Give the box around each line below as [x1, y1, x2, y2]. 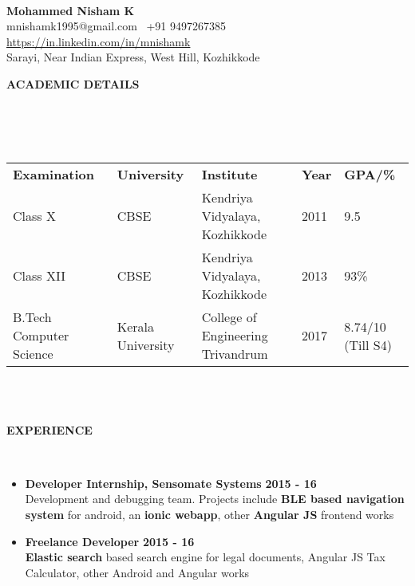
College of [201, 308, 257, 327]
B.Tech [13, 308, 52, 327]
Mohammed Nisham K [6, 2, 135, 18]
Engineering [201, 326, 268, 345]
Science [13, 344, 53, 364]
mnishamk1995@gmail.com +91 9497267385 [6, 18, 227, 34]
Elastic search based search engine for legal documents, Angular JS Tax [25, 549, 385, 565]
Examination [13, 165, 95, 184]
